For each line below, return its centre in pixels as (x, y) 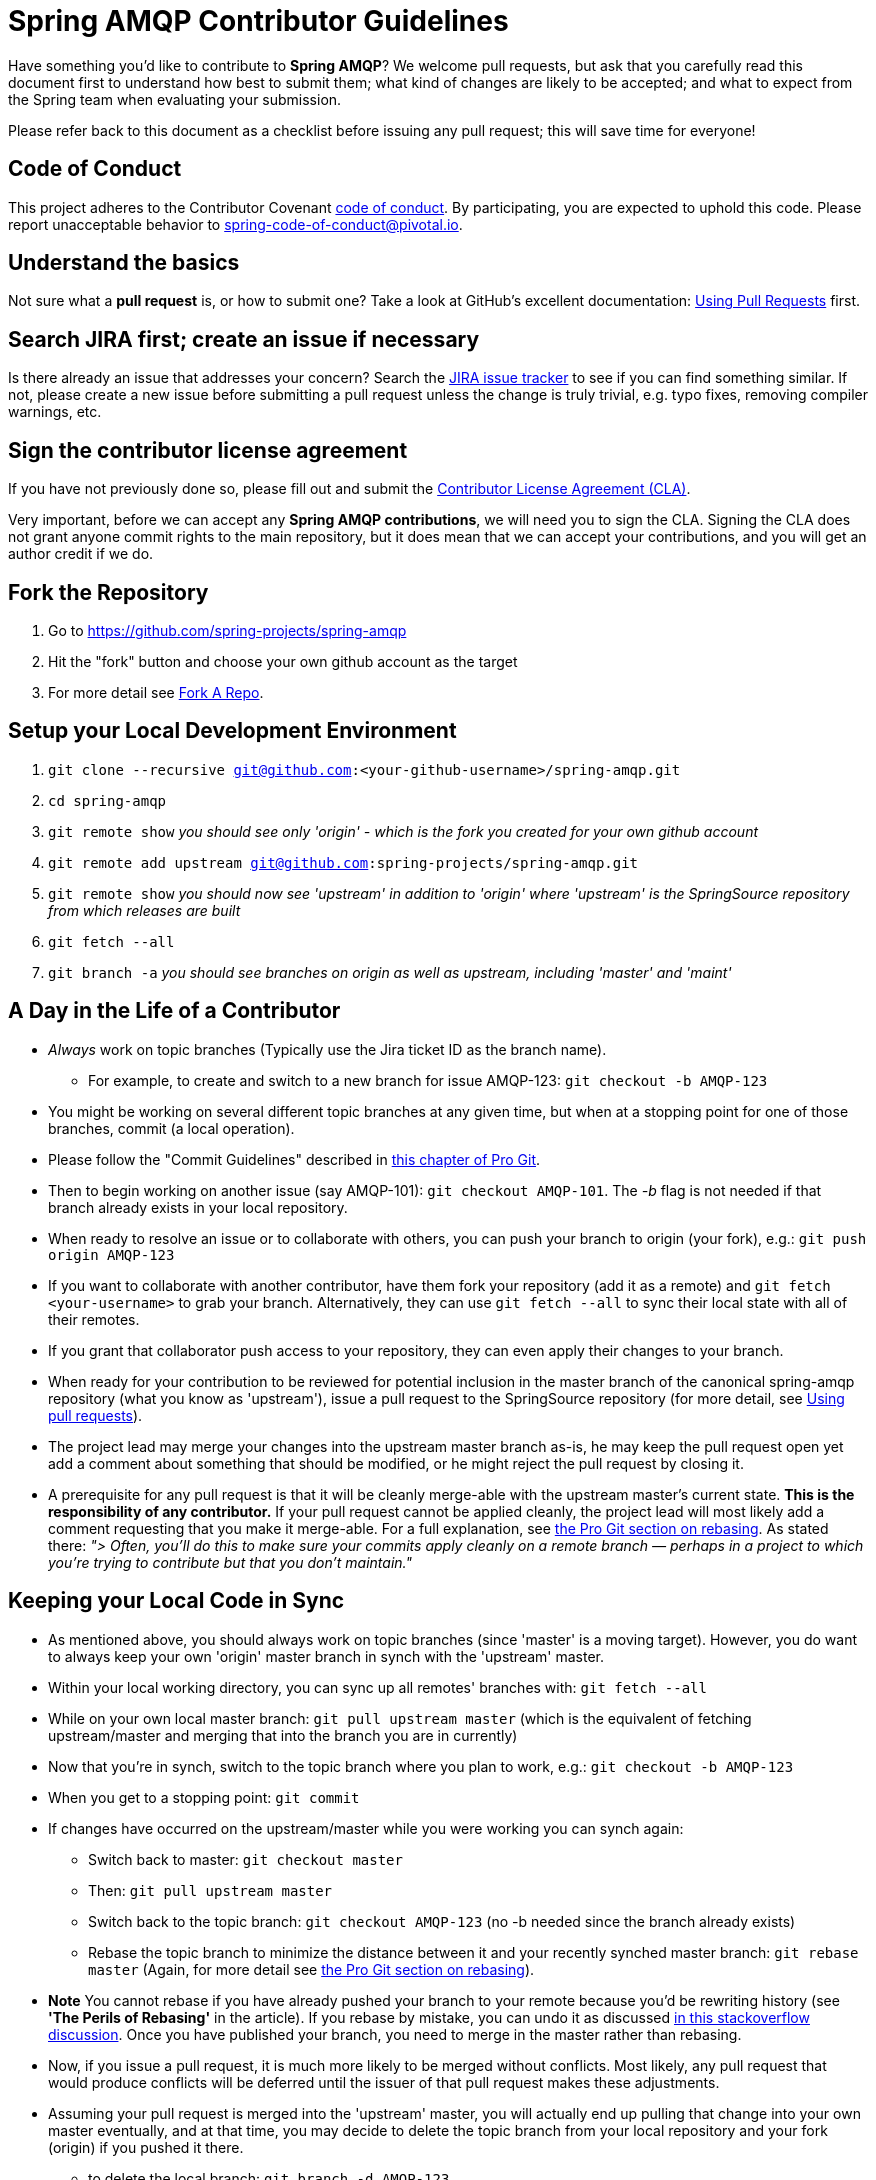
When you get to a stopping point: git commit (204, 1797)
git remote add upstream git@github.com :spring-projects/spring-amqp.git (343, 862)
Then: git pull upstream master (210, 1890)
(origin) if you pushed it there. (146, 2147)
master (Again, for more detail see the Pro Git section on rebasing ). (311, 1969)
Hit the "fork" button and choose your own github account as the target (283, 661)
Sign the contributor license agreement (208, 450)
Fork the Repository (108, 592)
